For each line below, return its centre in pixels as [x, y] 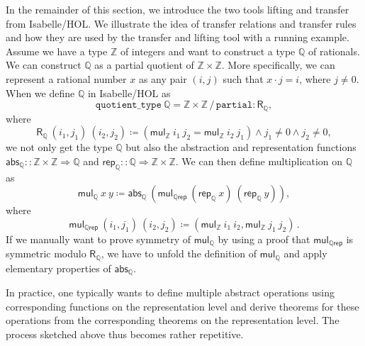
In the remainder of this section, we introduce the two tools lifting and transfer [178, 9]
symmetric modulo [46, 253]
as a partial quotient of [144, 65]
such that [243, 78]
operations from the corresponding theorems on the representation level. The [173, 320]
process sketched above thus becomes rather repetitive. [125, 334]
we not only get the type [59, 147]
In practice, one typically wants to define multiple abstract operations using [170, 292]
